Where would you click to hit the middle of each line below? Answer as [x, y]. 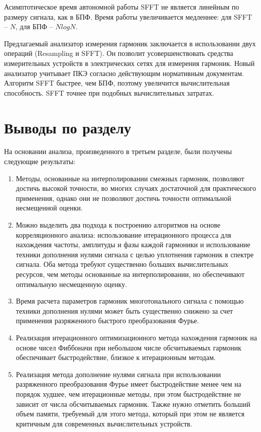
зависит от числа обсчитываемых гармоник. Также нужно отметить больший [133, 404]
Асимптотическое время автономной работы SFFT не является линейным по [122, 7]
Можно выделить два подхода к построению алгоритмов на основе [118, 225]
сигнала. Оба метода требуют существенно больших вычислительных [122, 264]
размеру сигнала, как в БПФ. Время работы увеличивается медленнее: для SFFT [128, 16]
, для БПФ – [34, 26]
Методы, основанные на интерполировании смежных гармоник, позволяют [130, 178]
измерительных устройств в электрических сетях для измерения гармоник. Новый [129, 63]
